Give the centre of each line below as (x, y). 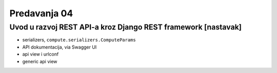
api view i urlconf (41, 54)
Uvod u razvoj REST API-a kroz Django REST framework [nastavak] (126, 27)
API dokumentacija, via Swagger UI (60, 47)
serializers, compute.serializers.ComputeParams (79, 40)
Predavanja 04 (41, 13)
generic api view (40, 61)
